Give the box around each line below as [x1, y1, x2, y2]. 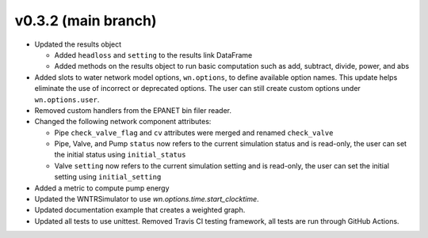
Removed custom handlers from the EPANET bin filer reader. [34, 105, 232, 115]
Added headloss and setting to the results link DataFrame [54, 50, 253, 59]
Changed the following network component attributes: [34, 117, 212, 127]
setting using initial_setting [54, 172, 162, 182]
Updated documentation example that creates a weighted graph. [34, 206, 246, 215]
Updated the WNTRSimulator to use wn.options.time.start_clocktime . [34, 195, 259, 204]
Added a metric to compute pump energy [34, 183, 170, 193]
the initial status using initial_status [54, 150, 186, 160]
